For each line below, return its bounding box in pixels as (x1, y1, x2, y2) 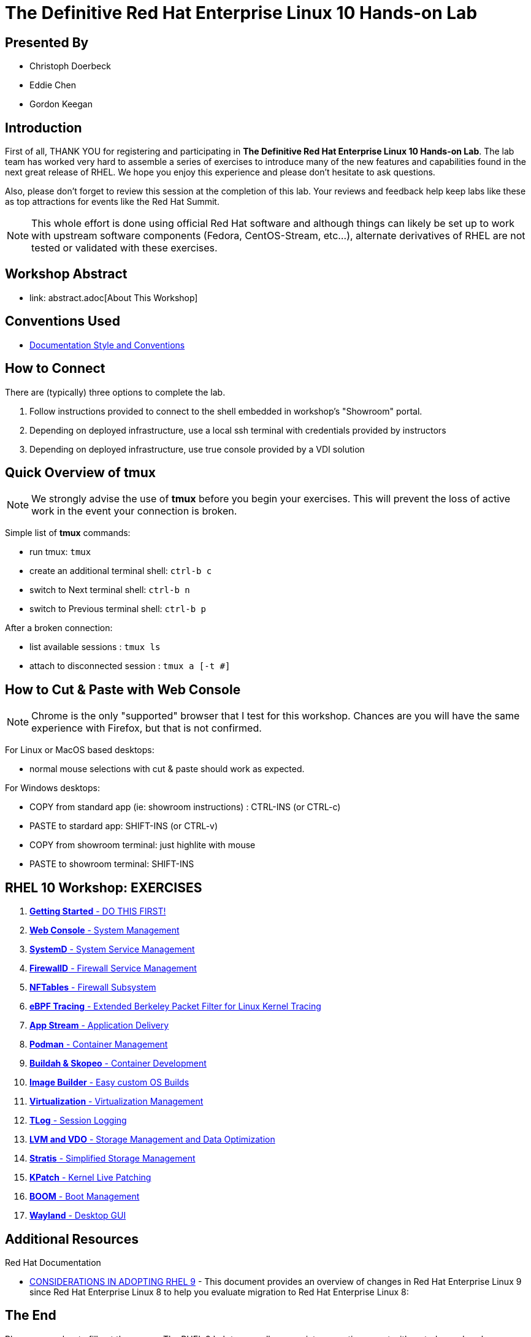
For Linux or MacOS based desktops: (5, 745, 155, 756)
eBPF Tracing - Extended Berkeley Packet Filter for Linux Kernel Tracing (29, 1001, 321, 1012)
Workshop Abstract (5, 266, 128, 282)
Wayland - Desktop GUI (29, 1210, 126, 1221)
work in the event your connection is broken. (31, 505, 237, 518)
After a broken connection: (5, 623, 113, 634)
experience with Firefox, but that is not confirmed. (31, 722, 262, 735)
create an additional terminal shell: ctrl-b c (29, 565, 212, 577)
